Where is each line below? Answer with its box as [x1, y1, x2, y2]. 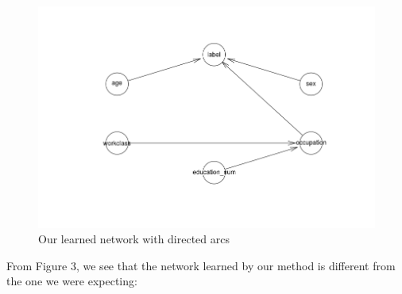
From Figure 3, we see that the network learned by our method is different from [6, 257, 396, 273]
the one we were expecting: [6, 273, 137, 289]
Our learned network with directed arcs [38, 231, 230, 247]
